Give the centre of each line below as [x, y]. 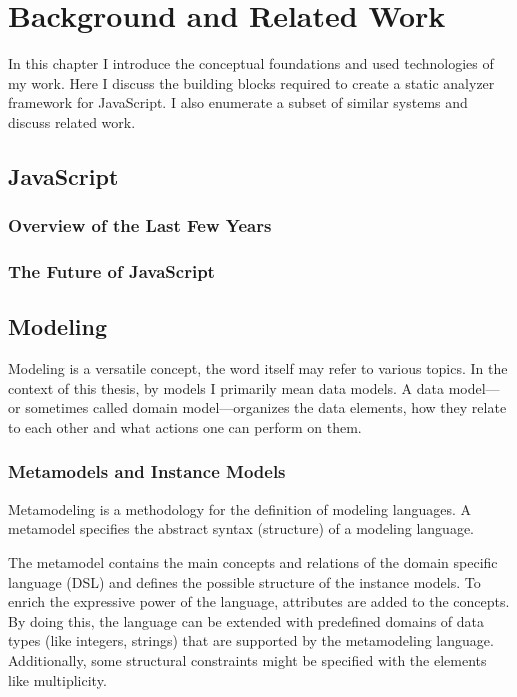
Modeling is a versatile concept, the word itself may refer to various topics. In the [258, 368]
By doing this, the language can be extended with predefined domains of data [246, 620]
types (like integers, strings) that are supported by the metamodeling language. [251, 640]
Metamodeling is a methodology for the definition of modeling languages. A [240, 508]
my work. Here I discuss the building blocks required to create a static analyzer [251, 82]
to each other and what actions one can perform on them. [185, 426]
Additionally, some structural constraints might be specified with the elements [247, 659]
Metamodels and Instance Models [147, 471]
